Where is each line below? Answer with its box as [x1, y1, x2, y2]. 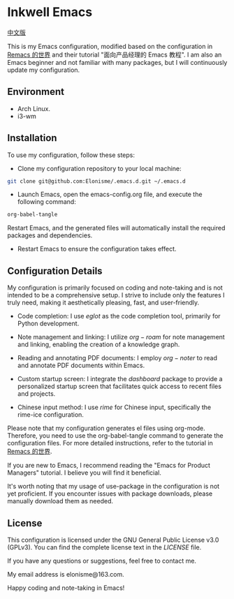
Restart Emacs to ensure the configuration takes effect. [17, 245, 177, 253]
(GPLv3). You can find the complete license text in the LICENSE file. [7, 542, 202, 552]
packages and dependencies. [7, 231, 93, 239]
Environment [7, 86, 65, 98]
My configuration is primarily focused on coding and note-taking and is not [7, 283, 224, 292]
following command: [17, 198, 77, 206]
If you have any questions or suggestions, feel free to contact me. [7, 556, 197, 565]
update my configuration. [7, 66, 80, 74]
